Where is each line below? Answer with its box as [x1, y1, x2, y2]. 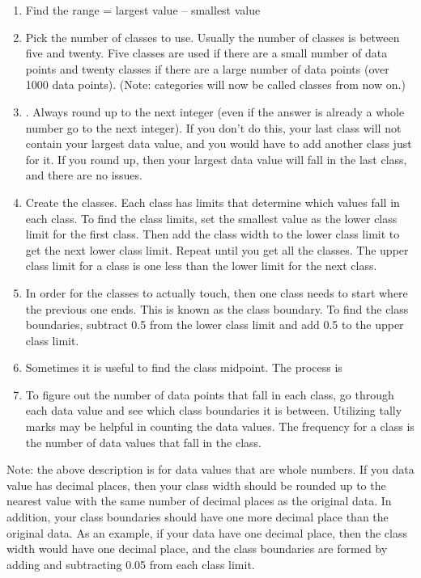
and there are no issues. [25, 167, 142, 184]
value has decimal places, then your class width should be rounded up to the [6, 476, 386, 493]
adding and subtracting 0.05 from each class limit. [6, 555, 255, 572]
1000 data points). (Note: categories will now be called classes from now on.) [25, 76, 406, 93]
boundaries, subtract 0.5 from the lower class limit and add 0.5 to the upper [25, 316, 404, 333]
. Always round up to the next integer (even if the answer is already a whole [25, 103, 405, 120]
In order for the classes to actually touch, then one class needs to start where [25, 284, 408, 301]
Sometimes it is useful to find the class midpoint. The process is [25, 359, 342, 376]
